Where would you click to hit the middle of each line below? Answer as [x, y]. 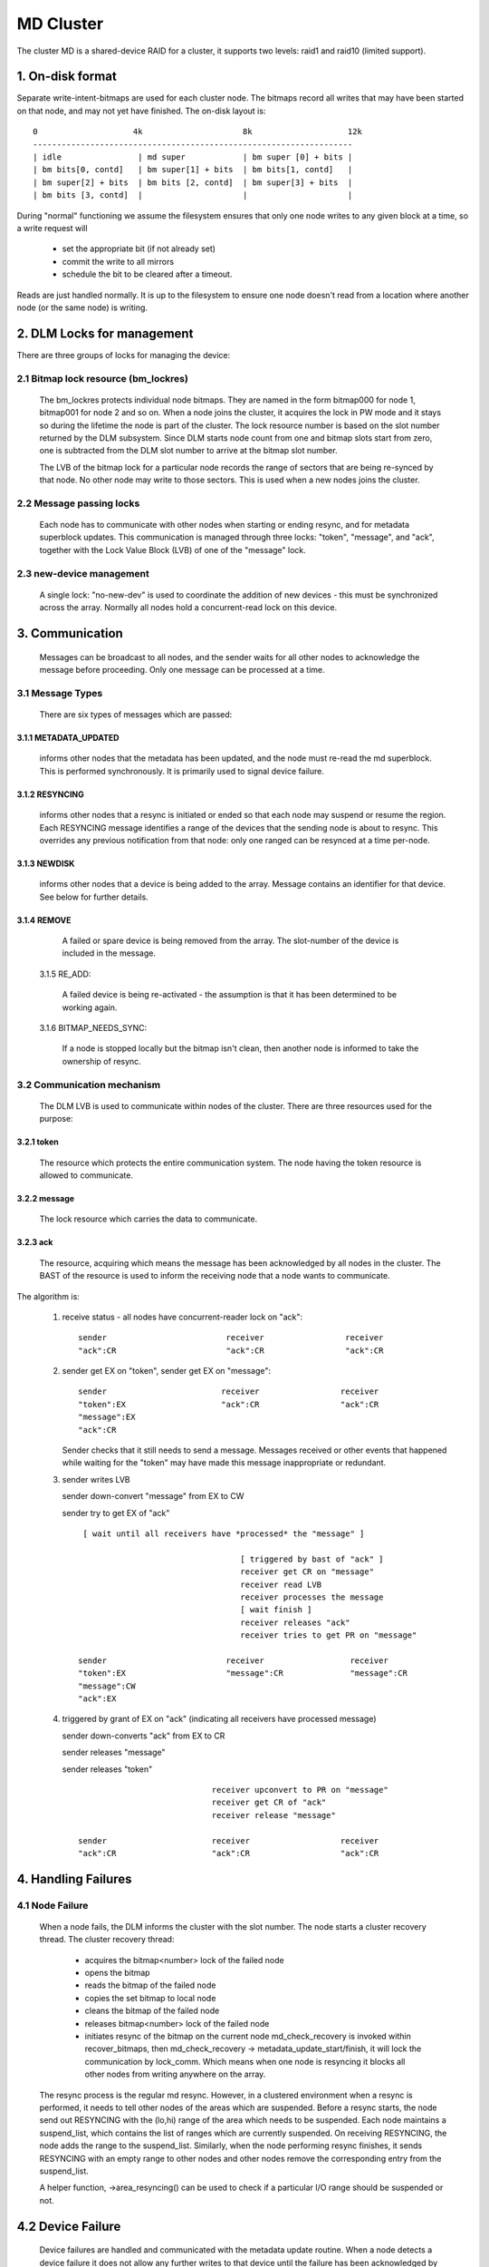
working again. [90, 1007]
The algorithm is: [48, 1296]
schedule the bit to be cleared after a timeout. [147, 274]
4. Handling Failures [74, 1878]
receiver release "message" [274, 1815]
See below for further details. [94, 897]
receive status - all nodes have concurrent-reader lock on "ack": [182, 1317]
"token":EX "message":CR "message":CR [243, 1673]
